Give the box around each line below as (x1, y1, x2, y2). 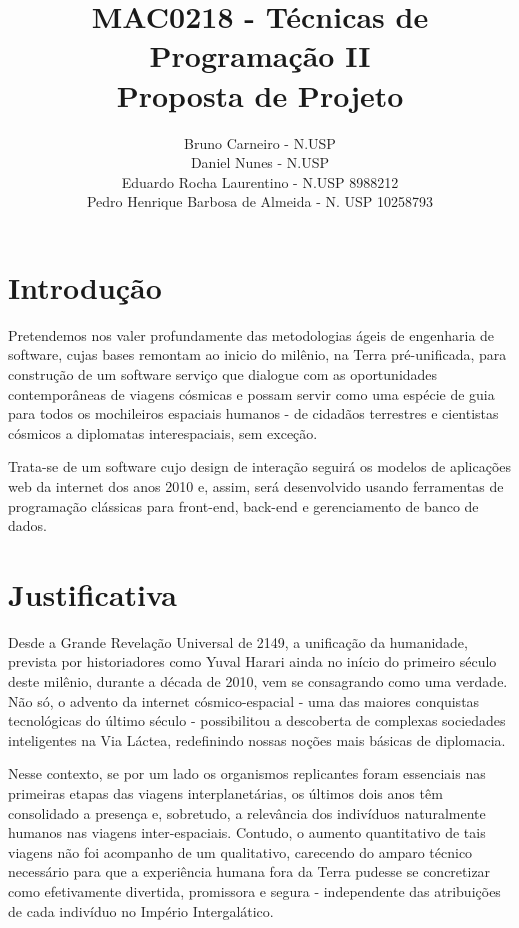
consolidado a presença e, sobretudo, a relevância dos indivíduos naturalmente (8, 802, 486, 823)
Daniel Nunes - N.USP (190, 152, 330, 173)
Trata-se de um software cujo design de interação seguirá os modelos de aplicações (8, 456, 512, 477)
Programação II (149, 35, 371, 76)
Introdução (8, 266, 162, 307)
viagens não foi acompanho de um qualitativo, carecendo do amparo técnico (8, 841, 473, 862)
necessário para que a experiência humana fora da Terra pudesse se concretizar (8, 861, 491, 882)
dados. (8, 515, 47, 536)
